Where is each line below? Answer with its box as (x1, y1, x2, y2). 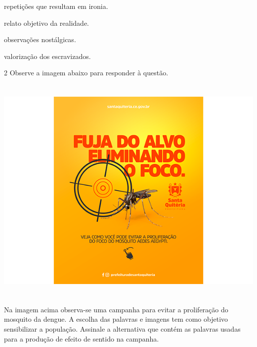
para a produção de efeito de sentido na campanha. (4, 333, 159, 344)
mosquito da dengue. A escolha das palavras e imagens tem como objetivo (4, 314, 228, 324)
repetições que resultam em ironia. (4, 1, 108, 11)
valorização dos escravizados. (4, 51, 91, 61)
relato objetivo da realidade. (4, 17, 89, 28)
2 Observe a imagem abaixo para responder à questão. (4, 67, 169, 78)
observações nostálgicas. (4, 34, 76, 45)
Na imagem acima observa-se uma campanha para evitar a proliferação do (4, 304, 228, 314)
